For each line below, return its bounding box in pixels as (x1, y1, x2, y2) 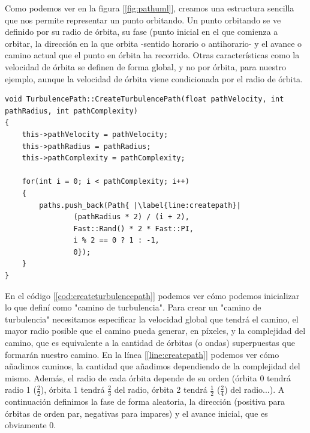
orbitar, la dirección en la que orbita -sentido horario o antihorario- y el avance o (5, 37, 302, 49)
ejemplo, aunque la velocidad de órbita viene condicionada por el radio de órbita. (5, 72, 303, 85)
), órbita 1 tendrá (40, 383, 105, 396)
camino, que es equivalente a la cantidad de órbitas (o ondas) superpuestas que (5, 336, 295, 349)
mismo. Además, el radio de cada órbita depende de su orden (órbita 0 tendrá (5, 371, 291, 384)
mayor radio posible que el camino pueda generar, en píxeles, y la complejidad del (5, 324, 306, 337)
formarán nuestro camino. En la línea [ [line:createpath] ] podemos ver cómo (5, 348, 279, 360)
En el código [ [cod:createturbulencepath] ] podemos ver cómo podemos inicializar (5, 289, 300, 301)
